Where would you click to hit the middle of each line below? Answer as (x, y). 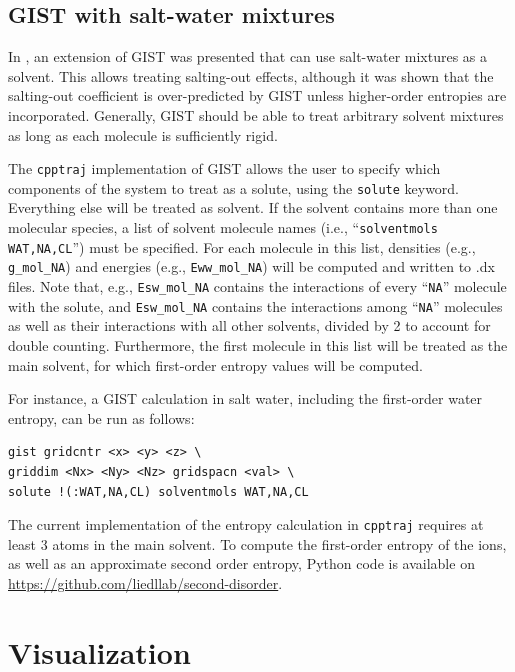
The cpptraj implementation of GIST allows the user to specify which (224, 168)
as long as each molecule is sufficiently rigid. (143, 134)
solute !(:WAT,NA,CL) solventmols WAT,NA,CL (158, 491)
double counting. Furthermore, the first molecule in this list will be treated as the (258, 344)
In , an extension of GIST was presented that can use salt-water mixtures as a (248, 56)
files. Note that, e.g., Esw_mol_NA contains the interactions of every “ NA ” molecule (257, 286)
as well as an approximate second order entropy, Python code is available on (241, 563)
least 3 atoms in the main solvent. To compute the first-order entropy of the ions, (257, 543)
